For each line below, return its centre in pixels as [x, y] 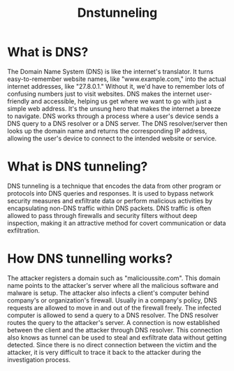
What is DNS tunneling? [78, 167]
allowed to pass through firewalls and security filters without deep [102, 215]
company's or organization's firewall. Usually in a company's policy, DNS [112, 300]
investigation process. [39, 359]
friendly [19, 101]
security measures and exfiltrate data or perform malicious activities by [110, 201]
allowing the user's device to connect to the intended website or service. [112, 138]
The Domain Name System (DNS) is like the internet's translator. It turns [110, 71]
